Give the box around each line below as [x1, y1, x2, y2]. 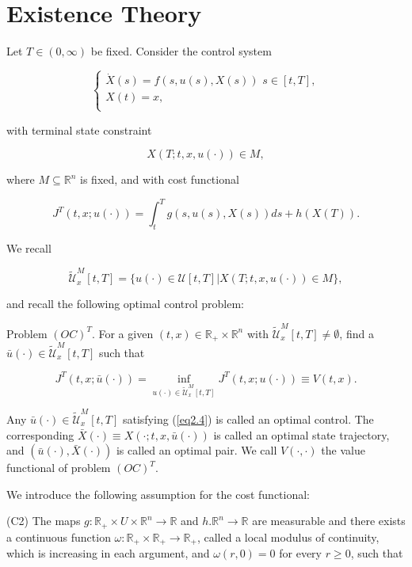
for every [279, 545, 322, 561]
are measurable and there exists [252, 512, 406, 529]
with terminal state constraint [6, 121, 152, 138]
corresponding [6, 426, 74, 443]
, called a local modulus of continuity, [196, 528, 380, 545]
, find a [339, 325, 374, 341]
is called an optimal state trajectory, [213, 426, 390, 443]
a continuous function [6, 528, 111, 545]
